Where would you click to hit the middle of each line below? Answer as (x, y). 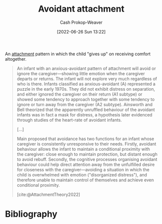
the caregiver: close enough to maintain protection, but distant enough (87, 154)
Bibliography (31, 214)
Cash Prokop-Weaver (81, 22)
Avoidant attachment (81, 9)
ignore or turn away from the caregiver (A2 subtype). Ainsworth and (85, 104)
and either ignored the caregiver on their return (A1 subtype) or (80, 94)
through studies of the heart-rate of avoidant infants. (69, 120)
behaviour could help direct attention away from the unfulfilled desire (86, 164)
